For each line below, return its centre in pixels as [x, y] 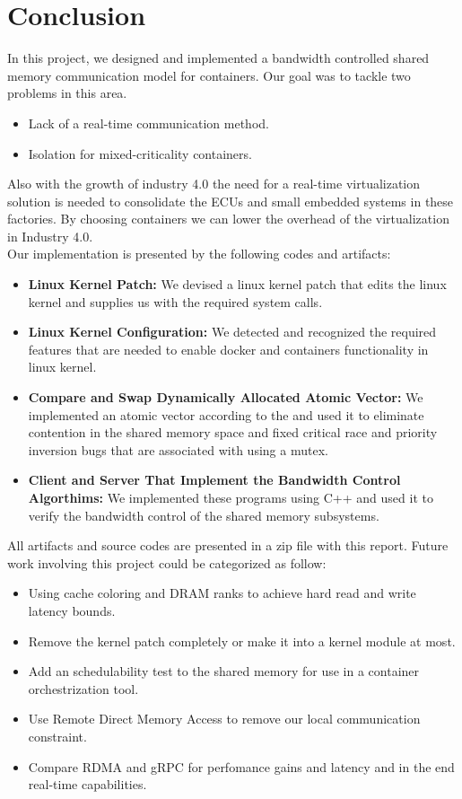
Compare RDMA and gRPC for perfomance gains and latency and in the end [241, 766]
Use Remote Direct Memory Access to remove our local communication [224, 719]
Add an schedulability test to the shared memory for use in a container [224, 671]
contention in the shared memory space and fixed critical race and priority [233, 432]
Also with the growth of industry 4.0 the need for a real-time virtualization [214, 184]
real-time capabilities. [87, 784]
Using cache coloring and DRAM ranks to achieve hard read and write [222, 593]
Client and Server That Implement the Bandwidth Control [214, 480]
